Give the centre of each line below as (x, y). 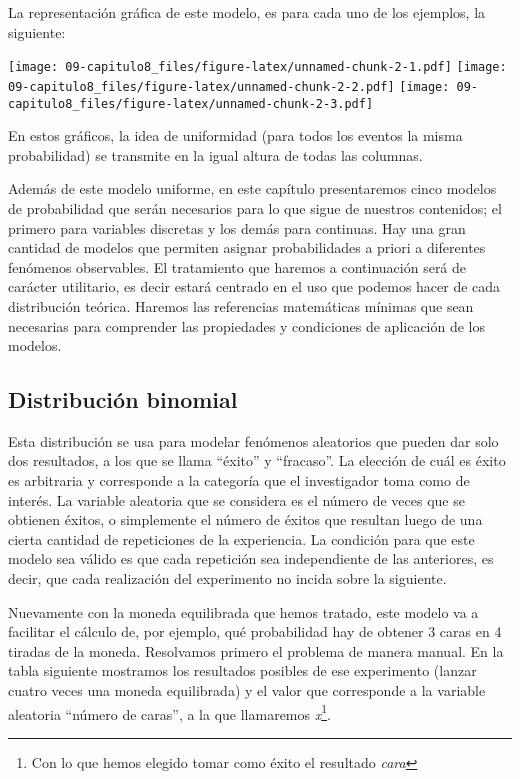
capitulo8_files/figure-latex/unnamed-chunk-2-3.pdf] (191, 103)
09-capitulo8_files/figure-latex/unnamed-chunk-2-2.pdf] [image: (229, 86)
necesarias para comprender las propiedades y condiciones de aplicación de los (247, 325)
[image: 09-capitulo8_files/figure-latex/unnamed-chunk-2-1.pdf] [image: (257, 67)
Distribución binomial (123, 399)
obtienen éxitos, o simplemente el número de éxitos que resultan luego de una (245, 519)
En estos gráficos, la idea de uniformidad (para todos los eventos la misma (235, 135)
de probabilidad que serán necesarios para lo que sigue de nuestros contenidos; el (255, 207)
